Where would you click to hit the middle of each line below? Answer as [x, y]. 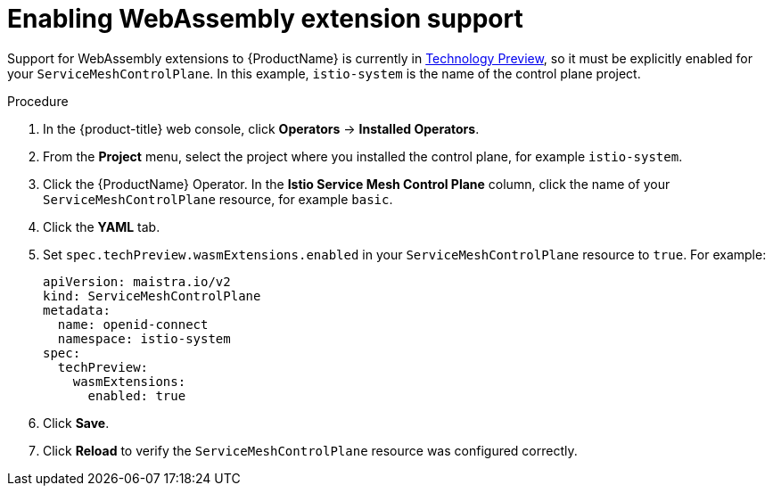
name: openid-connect [133, 324]
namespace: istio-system [144, 338]
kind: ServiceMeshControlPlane [152, 296]
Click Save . [76, 423]
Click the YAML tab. [102, 226]
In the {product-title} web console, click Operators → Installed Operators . [261, 128]
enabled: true [137, 395]
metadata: [77, 310]
